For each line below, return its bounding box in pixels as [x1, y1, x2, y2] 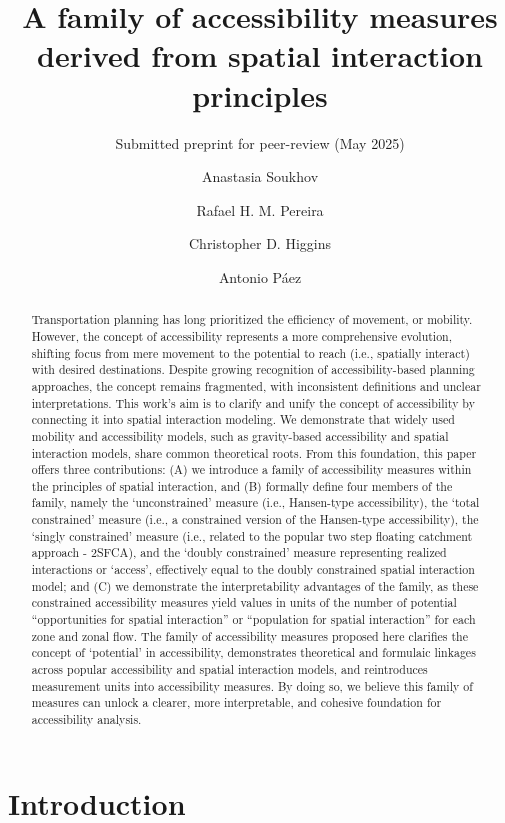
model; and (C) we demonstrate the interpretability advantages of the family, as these [31, 577, 479, 594]
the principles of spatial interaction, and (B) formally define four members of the [31, 477, 453, 494]
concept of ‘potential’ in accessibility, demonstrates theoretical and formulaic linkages [31, 644, 476, 661]
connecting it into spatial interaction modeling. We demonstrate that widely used [31, 411, 455, 428]
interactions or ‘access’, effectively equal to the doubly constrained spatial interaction [31, 561, 475, 578]
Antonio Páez [218, 266, 302, 287]
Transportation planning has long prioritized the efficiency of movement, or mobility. [31, 311, 473, 328]
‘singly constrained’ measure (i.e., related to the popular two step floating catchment [31, 527, 473, 544]
